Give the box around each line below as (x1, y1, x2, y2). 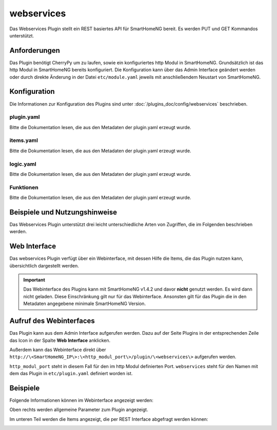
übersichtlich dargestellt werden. (9, 262, 80, 269)
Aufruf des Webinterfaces (9, 317, 95, 325)
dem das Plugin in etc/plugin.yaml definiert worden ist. (9, 371, 133, 377)
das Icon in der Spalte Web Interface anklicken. (9, 337, 110, 343)
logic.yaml (9, 160, 36, 168)
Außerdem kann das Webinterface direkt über (9, 346, 106, 353)
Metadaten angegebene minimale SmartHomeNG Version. (23, 300, 146, 307)
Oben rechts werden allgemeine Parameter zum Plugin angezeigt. (9, 406, 148, 413)
